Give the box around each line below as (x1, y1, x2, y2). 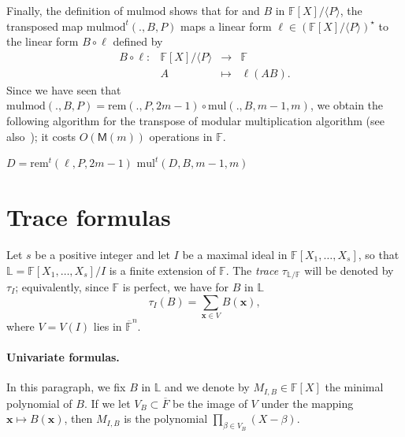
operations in (149, 128, 213, 144)
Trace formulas (6, 201, 171, 232)
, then (64, 410, 93, 427)
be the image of (173, 394, 247, 411)
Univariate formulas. (6, 349, 120, 365)
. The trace (225, 261, 279, 278)
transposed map (6, 17, 84, 34)
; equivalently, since (15, 278, 109, 294)
